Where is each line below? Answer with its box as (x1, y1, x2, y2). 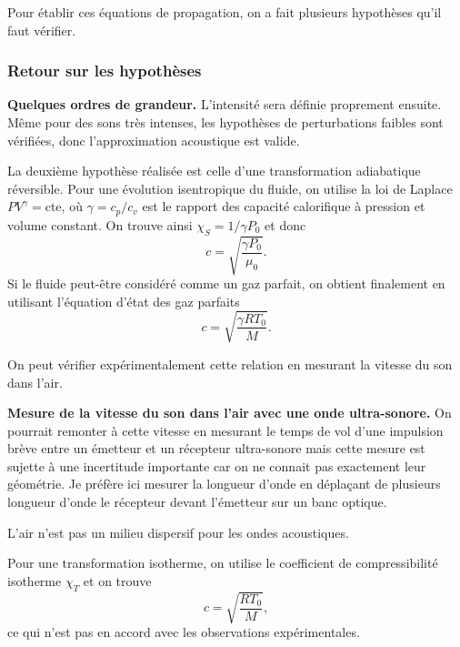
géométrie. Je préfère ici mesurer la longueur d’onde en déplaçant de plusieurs (7, 474, 441, 493)
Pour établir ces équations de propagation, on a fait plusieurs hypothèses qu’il (7, 3, 442, 21)
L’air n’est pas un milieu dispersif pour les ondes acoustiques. (7, 522, 349, 541)
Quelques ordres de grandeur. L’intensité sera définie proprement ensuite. (7, 95, 442, 114)
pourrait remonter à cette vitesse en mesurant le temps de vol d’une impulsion (7, 420, 444, 440)
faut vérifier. (7, 20, 76, 39)
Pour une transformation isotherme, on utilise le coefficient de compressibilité (7, 553, 438, 572)
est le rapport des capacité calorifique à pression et (142, 197, 425, 216)
